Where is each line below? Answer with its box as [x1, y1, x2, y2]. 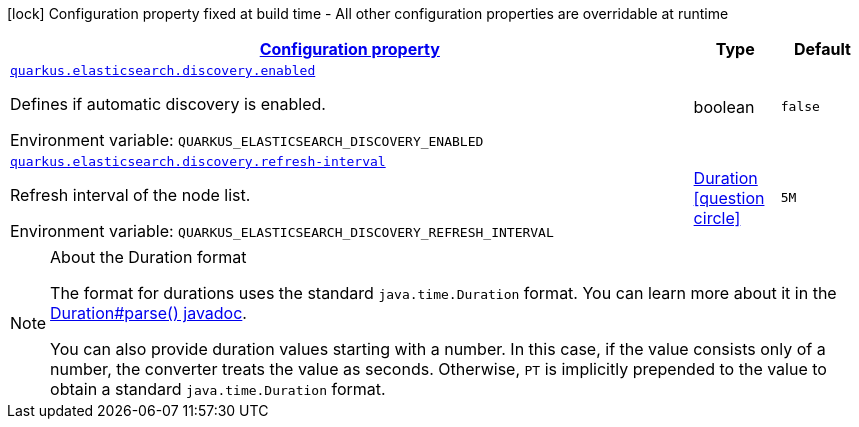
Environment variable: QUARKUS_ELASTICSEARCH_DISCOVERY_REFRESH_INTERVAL [10, 221, 554, 241]
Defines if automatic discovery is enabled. [10, 94, 326, 114]
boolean [693, 96, 755, 117]
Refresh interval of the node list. [10, 185, 251, 205]
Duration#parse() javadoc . [50, 303, 247, 323]
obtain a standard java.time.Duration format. [50, 379, 386, 399]
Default [793, 39, 851, 59]
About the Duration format [50, 247, 247, 267]
